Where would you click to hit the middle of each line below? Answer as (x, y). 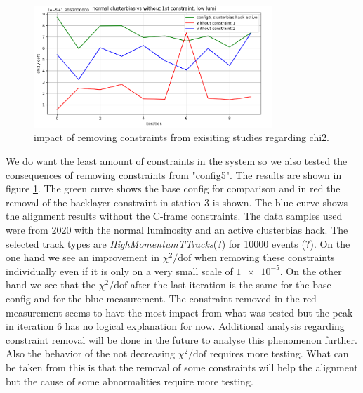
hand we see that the (51, 285)
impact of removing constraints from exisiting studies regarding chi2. (181, 137)
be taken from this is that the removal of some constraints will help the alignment (182, 367)
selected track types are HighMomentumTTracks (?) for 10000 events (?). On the (178, 243)
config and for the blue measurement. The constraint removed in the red (161, 298)
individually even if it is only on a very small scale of (119, 271)
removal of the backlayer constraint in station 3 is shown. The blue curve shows (177, 202)
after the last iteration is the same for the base (231, 285)
